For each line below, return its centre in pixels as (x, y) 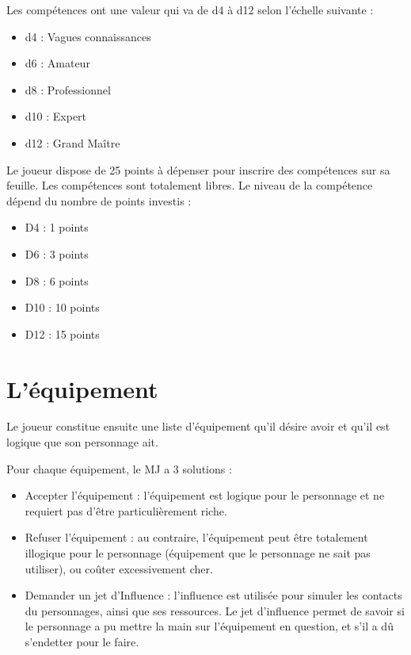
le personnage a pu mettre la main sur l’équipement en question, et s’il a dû (209, 626)
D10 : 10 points (62, 307)
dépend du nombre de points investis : (99, 200)
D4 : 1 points (57, 227)
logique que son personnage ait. (82, 442)
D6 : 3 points (57, 253)
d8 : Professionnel (68, 89)
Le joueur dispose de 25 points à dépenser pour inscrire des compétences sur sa (198, 169)
